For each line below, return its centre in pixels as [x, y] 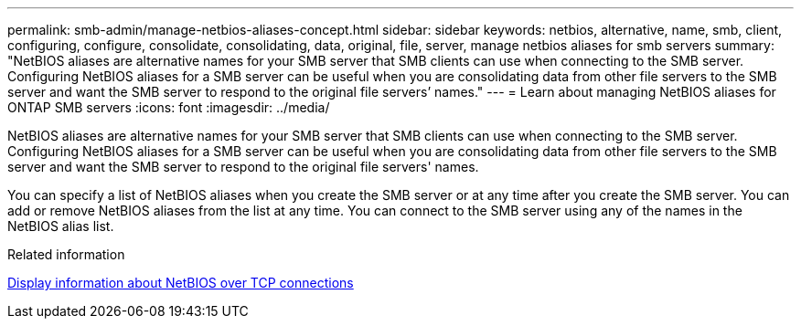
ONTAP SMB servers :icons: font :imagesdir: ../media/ [169, 107]
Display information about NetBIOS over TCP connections [181, 283]
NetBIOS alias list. [61, 226]
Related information [66, 254]
